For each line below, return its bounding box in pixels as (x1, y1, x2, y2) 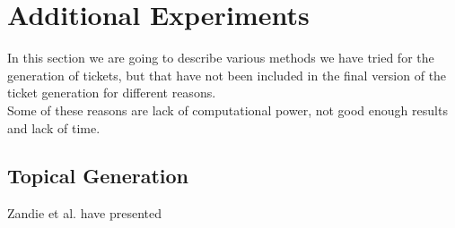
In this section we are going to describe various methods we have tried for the (7, 48, 434, 67)
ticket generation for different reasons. (7, 83, 216, 102)
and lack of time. (7, 118, 101, 137)
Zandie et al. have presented (7, 204, 162, 223)
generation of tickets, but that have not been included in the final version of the (7, 65, 447, 84)
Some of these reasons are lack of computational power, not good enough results (7, 100, 448, 119)
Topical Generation (7, 162, 188, 190)
